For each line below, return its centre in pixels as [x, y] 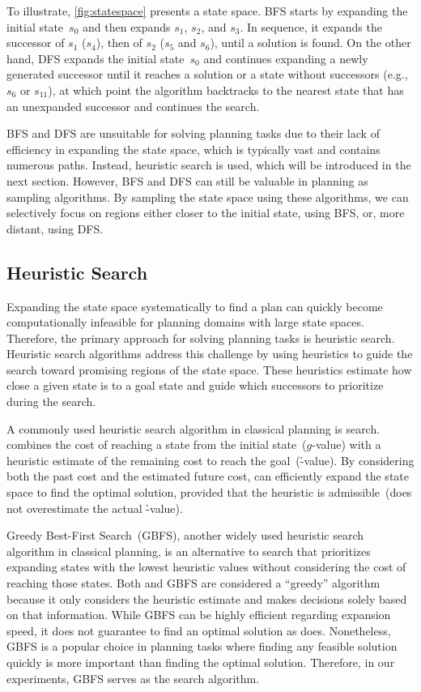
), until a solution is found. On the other [310, 43]
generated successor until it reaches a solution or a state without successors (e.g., [207, 74]
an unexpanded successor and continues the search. [133, 106]
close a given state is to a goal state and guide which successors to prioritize [195, 385]
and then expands [127, 26]
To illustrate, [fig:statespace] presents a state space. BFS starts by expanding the [207, 11]
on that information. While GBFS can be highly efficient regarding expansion [199, 615]
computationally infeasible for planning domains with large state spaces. [185, 322]
